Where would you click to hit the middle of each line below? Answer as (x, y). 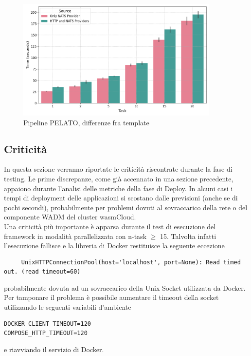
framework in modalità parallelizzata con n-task (75, 236)
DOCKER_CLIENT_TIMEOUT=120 (47, 324)
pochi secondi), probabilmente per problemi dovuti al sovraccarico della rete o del (126, 207)
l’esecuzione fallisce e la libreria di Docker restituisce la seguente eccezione (114, 246)
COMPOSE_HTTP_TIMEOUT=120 (46, 333)
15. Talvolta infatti (188, 236)
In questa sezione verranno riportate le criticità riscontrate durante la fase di (118, 169)
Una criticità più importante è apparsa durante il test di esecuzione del (110, 226)
